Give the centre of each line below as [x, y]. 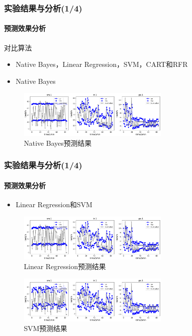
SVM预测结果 [46, 328]
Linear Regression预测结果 [65, 266]
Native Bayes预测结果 [58, 143]
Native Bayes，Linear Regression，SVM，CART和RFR [102, 64]
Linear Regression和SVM [54, 204]
